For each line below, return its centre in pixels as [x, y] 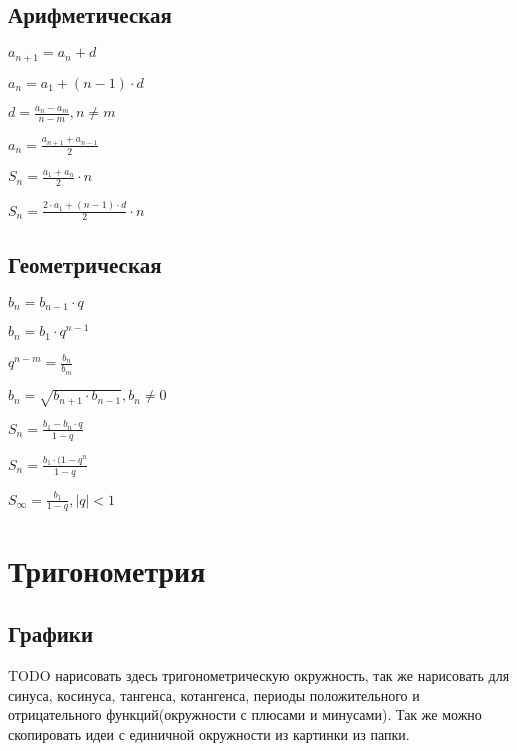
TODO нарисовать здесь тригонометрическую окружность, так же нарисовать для [259, 674]
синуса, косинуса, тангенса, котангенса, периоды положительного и [214, 694]
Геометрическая [85, 263]
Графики [51, 633]
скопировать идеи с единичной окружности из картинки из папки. [209, 733]
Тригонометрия [107, 569]
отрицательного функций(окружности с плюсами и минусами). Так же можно [245, 714]
